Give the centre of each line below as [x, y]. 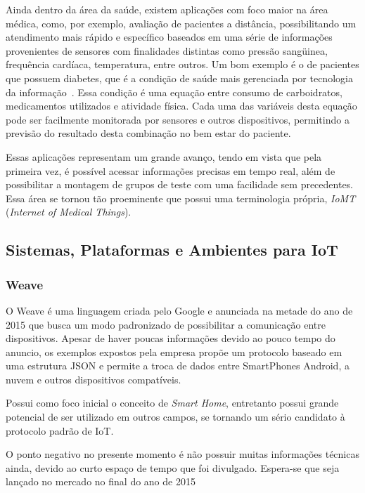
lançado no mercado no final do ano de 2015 [101, 481]
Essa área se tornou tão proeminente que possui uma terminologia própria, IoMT [181, 198]
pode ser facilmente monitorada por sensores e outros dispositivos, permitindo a [178, 119]
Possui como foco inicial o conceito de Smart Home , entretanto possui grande [172, 403]
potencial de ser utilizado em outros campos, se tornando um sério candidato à [175, 417]
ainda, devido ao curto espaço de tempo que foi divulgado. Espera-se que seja [173, 467]
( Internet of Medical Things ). [69, 212]
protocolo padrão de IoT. [60, 430]
